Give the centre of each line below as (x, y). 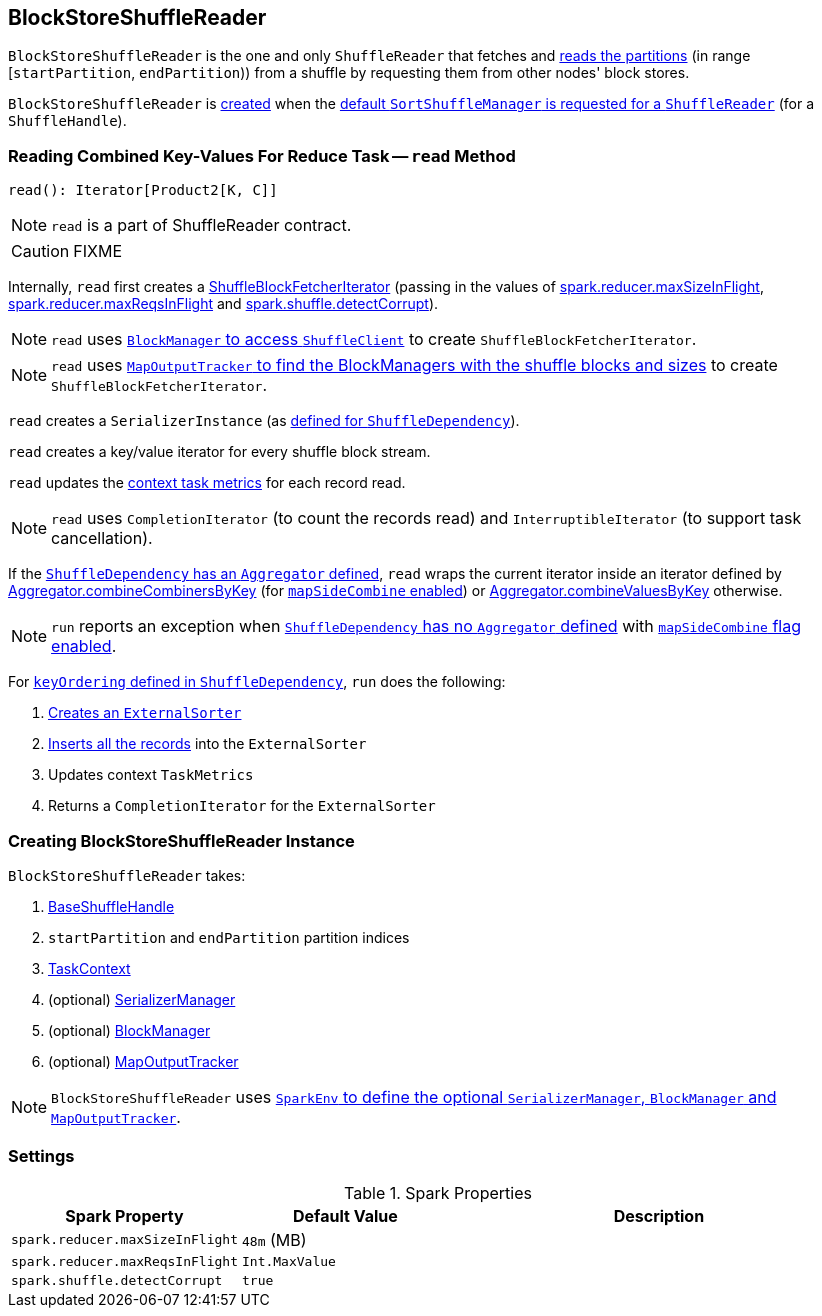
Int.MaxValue (288, 1261)
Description (659, 1215)
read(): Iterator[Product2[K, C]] (143, 190)
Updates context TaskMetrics (151, 775)
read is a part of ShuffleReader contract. (201, 225)
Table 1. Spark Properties (438, 1192)
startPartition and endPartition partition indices (229, 937)
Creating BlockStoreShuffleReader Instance (181, 840)
